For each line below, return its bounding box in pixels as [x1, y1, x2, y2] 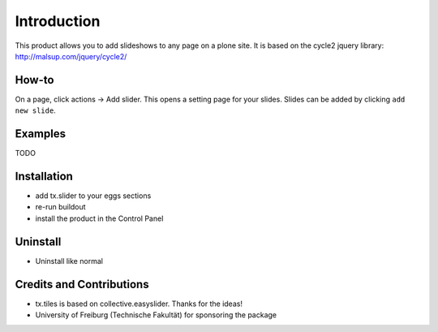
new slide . [15, 106, 56, 115]
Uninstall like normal [35, 256, 103, 265]
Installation [15, 169, 73, 183]
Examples [15, 127, 67, 141]
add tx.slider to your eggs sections [35, 191, 152, 200]
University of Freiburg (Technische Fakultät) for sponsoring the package [35, 310, 277, 320]
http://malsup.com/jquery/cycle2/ [15, 51, 127, 61]
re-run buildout [35, 202, 86, 212]
